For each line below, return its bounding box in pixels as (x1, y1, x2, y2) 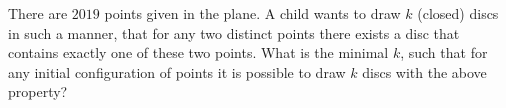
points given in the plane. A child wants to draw (104, 3, 401, 23)
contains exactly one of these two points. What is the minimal (8, 42, 389, 63)
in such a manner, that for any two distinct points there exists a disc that (8, 22, 460, 43)
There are (8, 3, 68, 23)
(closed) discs (417, 3, 499, 23)
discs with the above (362, 61, 487, 82)
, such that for (400, 42, 488, 63)
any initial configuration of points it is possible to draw (8, 61, 346, 82)
